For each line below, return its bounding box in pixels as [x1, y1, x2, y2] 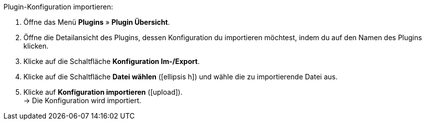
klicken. [23, 42, 49, 50]
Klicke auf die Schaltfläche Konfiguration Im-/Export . [23, 57, 200, 65]
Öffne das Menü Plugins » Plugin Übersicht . [23, 18, 170, 26]
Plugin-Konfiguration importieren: [3, 2, 113, 11]
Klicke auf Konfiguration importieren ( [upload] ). [23, 88, 183, 96]
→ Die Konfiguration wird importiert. [23, 96, 142, 105]
